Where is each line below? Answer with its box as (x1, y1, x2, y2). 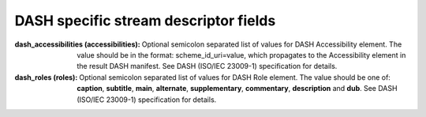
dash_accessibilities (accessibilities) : (14, 40, 141, 49)
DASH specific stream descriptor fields (14, 12, 276, 29)
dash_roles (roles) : (14, 72, 78, 82)
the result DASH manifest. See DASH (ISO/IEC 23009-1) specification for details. (77, 62, 338, 71)
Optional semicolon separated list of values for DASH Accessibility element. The (141, 40, 402, 49)
